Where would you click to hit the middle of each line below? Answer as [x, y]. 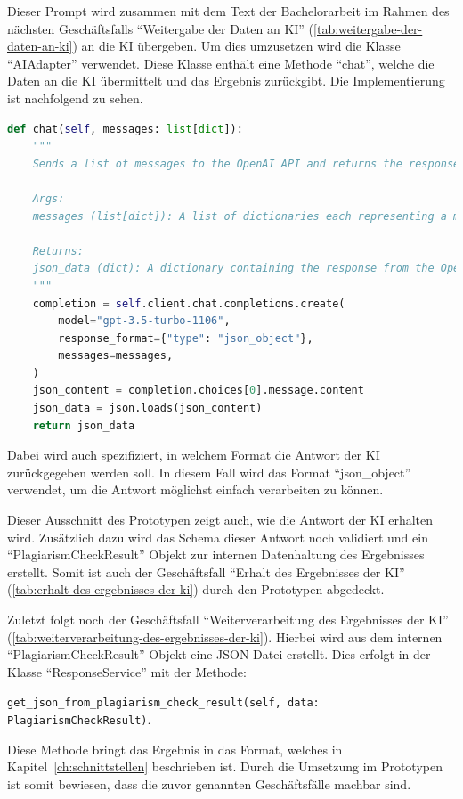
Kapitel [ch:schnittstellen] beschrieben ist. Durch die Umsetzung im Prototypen [225, 766]
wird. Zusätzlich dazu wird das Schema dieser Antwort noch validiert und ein [218, 537]
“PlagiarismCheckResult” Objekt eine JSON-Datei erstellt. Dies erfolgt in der [219, 654]
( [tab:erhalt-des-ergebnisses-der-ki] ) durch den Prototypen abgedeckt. [196, 589]
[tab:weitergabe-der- [368, 28]
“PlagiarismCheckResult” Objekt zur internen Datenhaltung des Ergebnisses [216, 554]
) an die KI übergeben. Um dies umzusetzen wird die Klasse [236, 46]
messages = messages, [116, 356]
